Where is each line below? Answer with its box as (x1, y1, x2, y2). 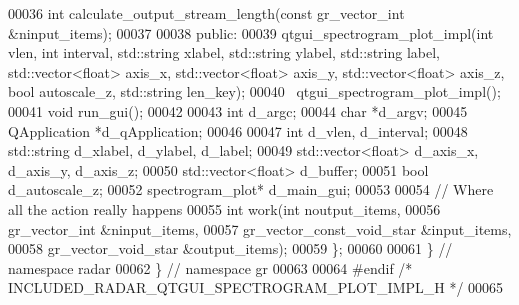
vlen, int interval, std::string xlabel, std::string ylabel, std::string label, (8, 42, 440, 63)
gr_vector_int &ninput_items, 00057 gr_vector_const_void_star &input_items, (8, 218, 512, 239)
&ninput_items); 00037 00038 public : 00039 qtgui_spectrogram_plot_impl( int (8, 22, 494, 43)
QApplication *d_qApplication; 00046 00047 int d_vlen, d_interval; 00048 (8, 120, 468, 141)
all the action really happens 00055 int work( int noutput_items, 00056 (8, 198, 441, 219)
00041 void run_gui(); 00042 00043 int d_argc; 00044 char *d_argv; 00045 (8, 100, 468, 121)
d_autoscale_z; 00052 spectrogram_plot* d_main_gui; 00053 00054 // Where (8, 179, 494, 200)
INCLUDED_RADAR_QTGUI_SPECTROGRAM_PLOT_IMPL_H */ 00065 (8, 277, 504, 298)
